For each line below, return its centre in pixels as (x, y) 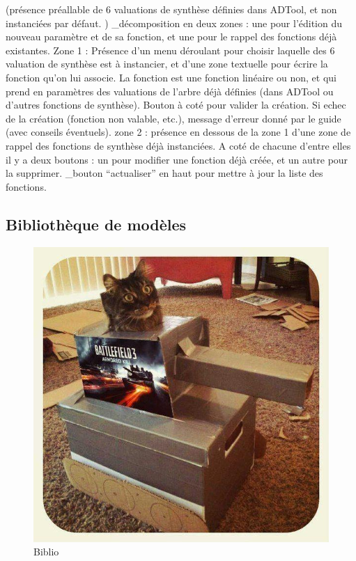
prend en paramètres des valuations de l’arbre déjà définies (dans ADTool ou (170, 91)
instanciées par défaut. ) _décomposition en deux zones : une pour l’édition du (174, 23)
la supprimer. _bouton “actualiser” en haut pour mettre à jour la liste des (164, 173)
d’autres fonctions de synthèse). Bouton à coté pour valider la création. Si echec (176, 105)
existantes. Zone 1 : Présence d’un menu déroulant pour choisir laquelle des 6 (170, 50)
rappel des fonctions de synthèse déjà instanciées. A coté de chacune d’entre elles (178, 145)
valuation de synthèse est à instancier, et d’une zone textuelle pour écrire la (167, 64)
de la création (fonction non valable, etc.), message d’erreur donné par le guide (173, 118)
